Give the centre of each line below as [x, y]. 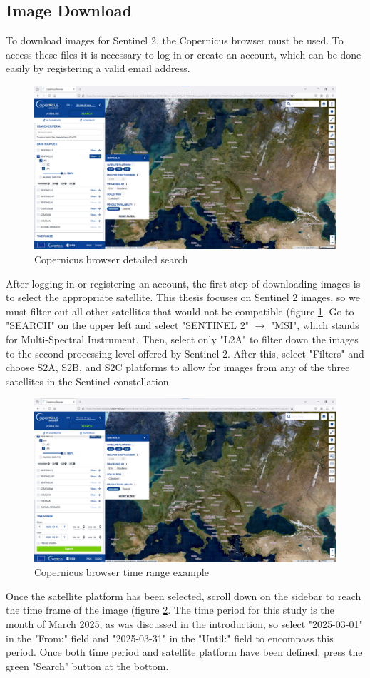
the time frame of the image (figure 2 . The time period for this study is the [170, 610]
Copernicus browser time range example [122, 572]
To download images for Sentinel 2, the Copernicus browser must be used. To [175, 40]
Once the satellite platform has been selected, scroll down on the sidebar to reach [184, 596]
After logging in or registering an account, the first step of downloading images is [183, 283]
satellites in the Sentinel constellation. [89, 381]
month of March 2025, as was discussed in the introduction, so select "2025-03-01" [184, 624]
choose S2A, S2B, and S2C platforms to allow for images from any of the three [178, 367]
